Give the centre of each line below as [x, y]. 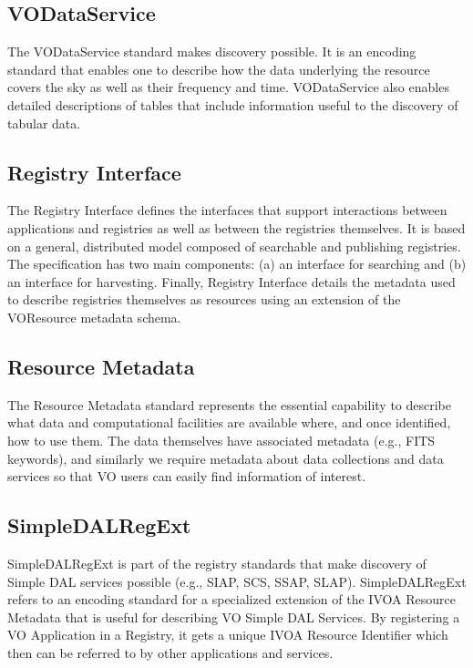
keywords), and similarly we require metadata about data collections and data [226, 458]
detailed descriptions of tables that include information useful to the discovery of [233, 104]
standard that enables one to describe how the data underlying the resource [219, 69]
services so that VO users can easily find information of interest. [187, 476]
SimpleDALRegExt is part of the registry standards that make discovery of [217, 563]
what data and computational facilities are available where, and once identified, [229, 422]
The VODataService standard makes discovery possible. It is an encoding [212, 51]
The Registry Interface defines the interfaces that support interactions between [227, 210]
